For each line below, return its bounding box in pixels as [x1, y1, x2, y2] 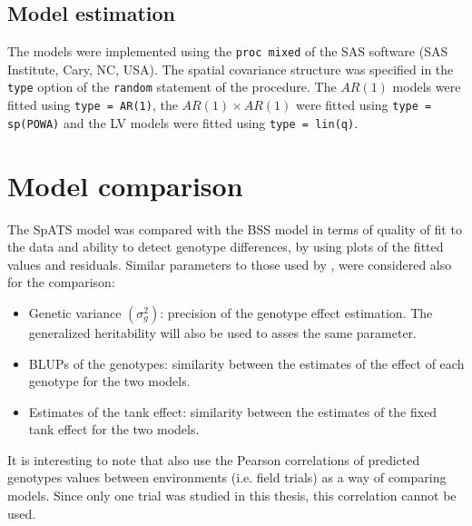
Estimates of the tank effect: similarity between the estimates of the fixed [28, 402, 438, 421]
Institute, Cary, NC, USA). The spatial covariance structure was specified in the [7, 59, 454, 78]
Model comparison [7, 166, 243, 203]
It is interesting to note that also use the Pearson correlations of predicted [7, 450, 420, 469]
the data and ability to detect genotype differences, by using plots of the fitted [7, 237, 444, 256]
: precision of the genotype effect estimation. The [160, 303, 433, 322]
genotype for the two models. [28, 372, 191, 391]
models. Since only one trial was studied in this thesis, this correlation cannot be [7, 486, 457, 505]
